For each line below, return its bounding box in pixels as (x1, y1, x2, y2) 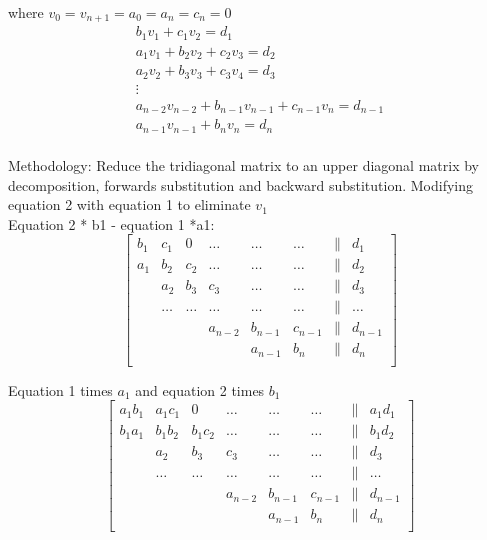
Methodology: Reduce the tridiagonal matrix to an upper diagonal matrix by (8, 154, 479, 175)
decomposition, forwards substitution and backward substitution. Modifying (8, 174, 474, 195)
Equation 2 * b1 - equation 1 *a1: (8, 213, 215, 234)
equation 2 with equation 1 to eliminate (8, 194, 251, 215)
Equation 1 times (8, 379, 113, 400)
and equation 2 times (135, 379, 265, 400)
